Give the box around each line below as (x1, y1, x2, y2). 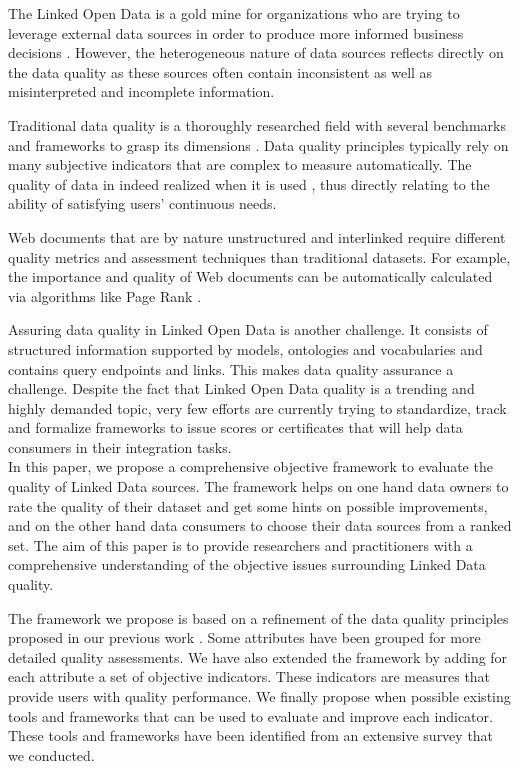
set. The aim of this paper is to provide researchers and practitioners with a (8, 534, 473, 555)
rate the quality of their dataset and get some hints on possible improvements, (8, 495, 488, 516)
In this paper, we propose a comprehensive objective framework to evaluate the (8, 456, 493, 477)
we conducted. (8, 744, 95, 765)
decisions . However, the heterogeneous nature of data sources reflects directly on (8, 42, 504, 63)
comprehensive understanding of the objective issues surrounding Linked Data (8, 554, 486, 575)
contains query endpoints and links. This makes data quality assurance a (8, 358, 454, 379)
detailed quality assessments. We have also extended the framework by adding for (8, 646, 508, 667)
